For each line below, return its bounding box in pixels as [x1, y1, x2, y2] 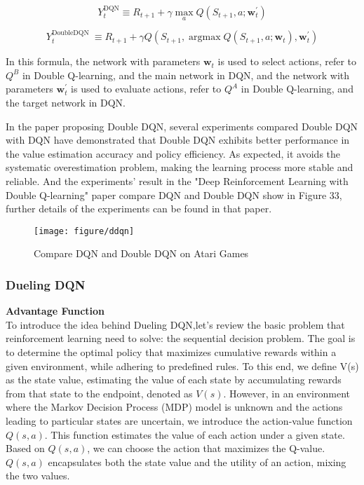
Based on [6, 441, 45, 456]
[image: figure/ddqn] [34, 226, 135, 236]
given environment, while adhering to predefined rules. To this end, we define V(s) [6, 358, 359, 373]
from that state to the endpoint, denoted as [6, 385, 193, 400]
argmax [189, 32, 221, 43]
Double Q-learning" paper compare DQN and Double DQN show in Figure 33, [6, 187, 342, 202]
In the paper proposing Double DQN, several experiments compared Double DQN [6, 118, 358, 133]
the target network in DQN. [6, 95, 126, 109]
